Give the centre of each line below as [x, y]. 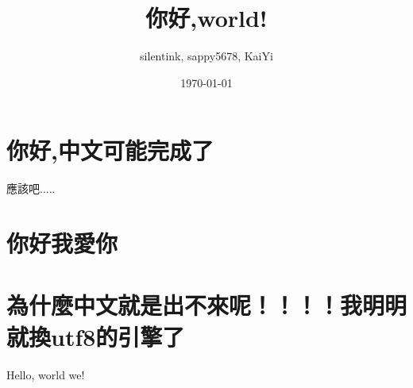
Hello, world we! [46, 374]
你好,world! [206, 18]
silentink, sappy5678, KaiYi [206, 56]
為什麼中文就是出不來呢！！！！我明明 [207, 305]
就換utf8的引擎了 [96, 336]
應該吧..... [31, 188]
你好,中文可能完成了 [110, 150]
